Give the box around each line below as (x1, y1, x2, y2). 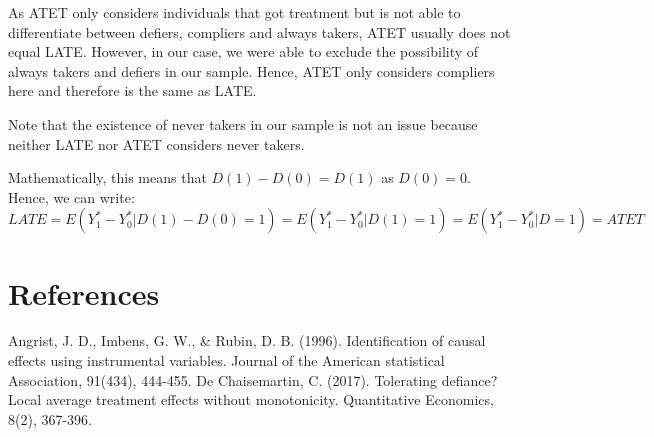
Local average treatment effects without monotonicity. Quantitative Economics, (8, 389, 494, 410)
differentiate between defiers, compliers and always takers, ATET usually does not (8, 21, 511, 42)
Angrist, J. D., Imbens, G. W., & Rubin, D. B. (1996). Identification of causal (8, 330, 486, 351)
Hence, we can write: (8, 186, 135, 207)
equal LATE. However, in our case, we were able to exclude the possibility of (8, 41, 479, 62)
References (8, 272, 160, 313)
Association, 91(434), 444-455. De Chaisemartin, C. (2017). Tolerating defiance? (8, 369, 498, 390)
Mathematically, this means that (8, 167, 207, 188)
